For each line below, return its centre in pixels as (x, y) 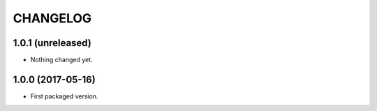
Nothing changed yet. (62, 60)
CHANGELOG (52, 18)
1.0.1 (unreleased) (52, 43)
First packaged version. (64, 96)
